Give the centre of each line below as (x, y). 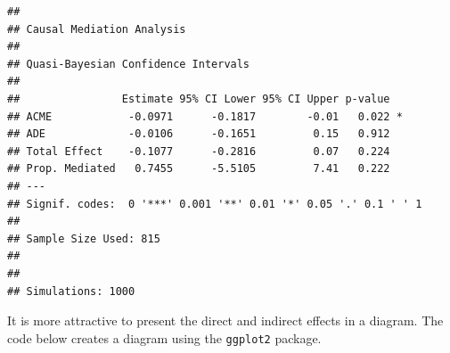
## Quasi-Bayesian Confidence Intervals (129, 64)
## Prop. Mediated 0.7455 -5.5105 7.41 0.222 (199, 169)
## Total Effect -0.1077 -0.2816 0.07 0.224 (199, 151)
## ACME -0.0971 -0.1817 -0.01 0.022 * (205, 116)
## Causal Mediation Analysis (97, 29)
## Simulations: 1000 (71, 291)
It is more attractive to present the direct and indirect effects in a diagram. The (225, 320)
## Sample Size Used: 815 (84, 238)
